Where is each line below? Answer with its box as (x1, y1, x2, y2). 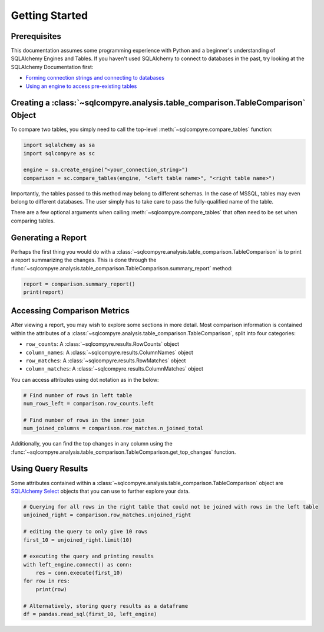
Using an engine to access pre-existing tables (25, 83, 137, 90)
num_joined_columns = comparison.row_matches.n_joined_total (23, 425, 204, 432)
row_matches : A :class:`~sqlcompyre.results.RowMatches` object (25, 357, 186, 364)
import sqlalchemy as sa (23, 142, 95, 149)
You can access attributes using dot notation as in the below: (11, 376, 159, 383)
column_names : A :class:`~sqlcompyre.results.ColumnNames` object (25, 349, 194, 356)
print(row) (35, 586, 67, 592)
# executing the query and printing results (23, 553, 154, 560)
